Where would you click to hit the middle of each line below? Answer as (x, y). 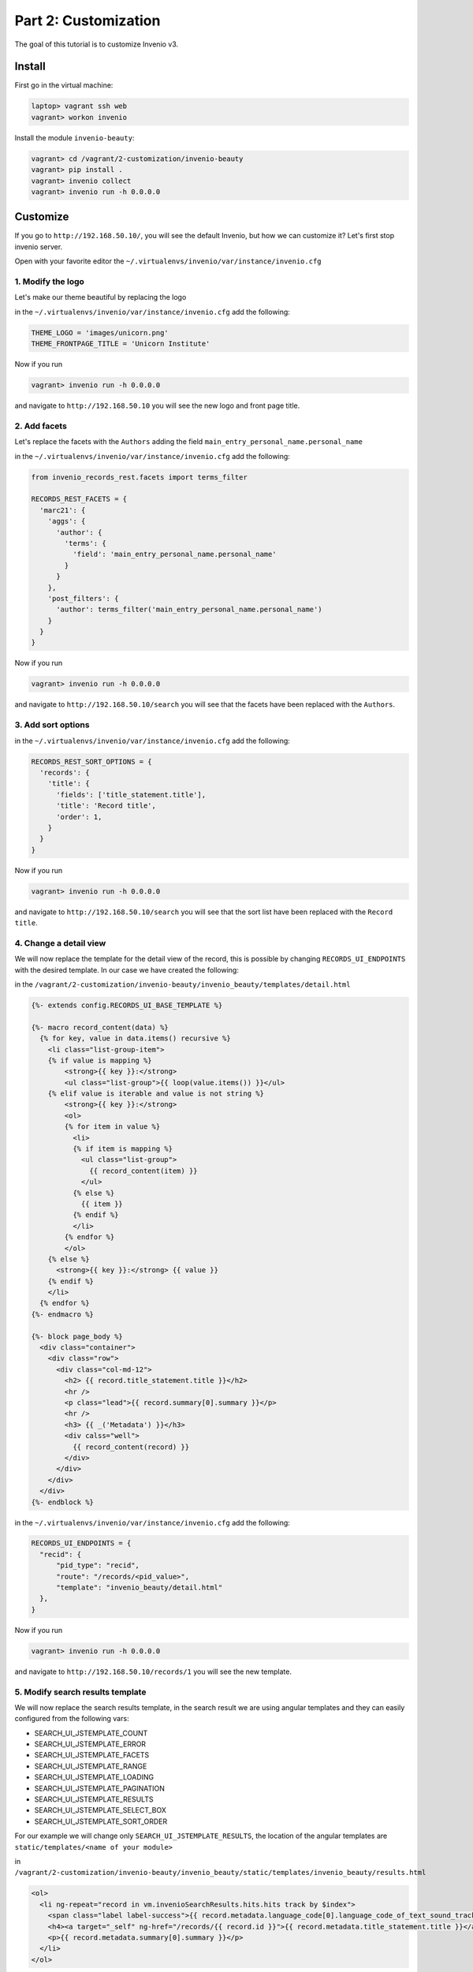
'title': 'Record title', (106, 806)
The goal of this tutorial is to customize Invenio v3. (97, 44)
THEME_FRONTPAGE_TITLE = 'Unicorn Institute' (121, 344)
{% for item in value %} (112, 1127)
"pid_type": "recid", (98, 1565)
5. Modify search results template (80, 1692)
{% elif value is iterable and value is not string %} (156, 1094)
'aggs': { (67, 521)
